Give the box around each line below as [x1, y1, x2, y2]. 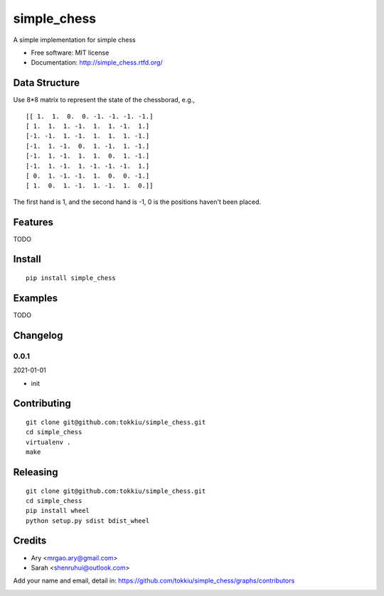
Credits [13, 535, 47, 547]
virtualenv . [26, 438, 71, 446]
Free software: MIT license [31, 48, 110, 57]
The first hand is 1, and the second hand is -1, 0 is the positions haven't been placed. [13, 197, 262, 206]
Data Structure [13, 77, 80, 89]
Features [13, 216, 53, 228]
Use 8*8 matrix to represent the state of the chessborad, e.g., [13, 96, 195, 104]
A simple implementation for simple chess [13, 36, 136, 44]
